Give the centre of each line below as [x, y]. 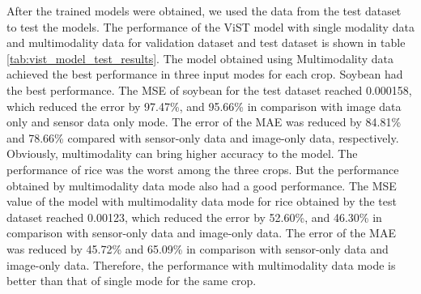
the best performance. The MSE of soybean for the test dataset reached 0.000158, [209, 89]
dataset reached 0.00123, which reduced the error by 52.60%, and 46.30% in [194, 217]
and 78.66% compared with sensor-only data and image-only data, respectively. [203, 137]
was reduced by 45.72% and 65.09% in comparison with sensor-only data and [198, 248]
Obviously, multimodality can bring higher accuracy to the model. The [182, 153]
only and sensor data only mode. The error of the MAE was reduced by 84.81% [204, 122]
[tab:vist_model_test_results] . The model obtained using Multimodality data [200, 58]
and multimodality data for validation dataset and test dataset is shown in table [206, 43]
